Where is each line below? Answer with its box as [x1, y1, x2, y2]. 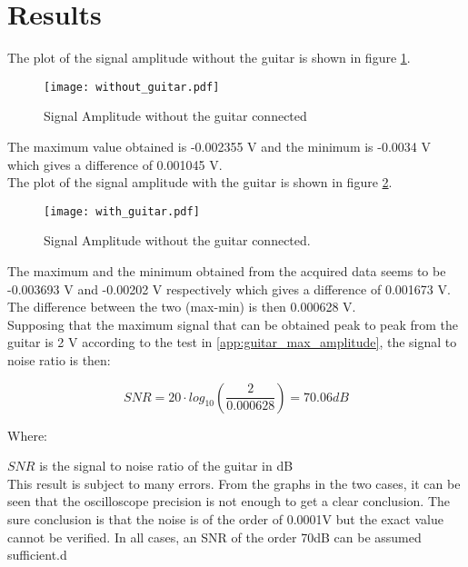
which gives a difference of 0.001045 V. [7, 154, 223, 174]
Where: [7, 425, 47, 444]
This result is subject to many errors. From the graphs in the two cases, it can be [7, 473, 461, 492]
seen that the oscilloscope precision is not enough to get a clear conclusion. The [7, 492, 450, 511]
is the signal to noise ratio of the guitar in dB [39, 456, 294, 475]
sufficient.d [7, 545, 67, 564]
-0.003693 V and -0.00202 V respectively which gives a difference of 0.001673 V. [7, 279, 451, 298]
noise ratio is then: [7, 350, 111, 369]
